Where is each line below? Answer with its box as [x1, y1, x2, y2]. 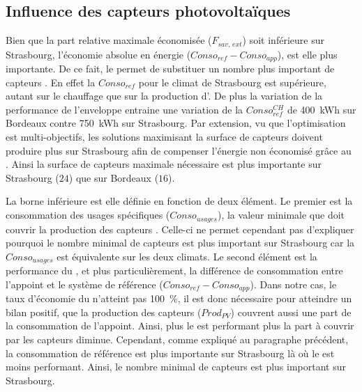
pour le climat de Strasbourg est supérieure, [138, 75, 326, 89]
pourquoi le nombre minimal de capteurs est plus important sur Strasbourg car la [6, 235, 355, 250]
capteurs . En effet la [6, 75, 96, 89]
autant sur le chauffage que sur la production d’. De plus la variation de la [6, 88, 323, 103]
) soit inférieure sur [242, 33, 324, 47]
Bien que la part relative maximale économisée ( [6, 33, 212, 47]
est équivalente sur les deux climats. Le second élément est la [56, 249, 317, 263]
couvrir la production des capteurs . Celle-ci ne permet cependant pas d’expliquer [6, 221, 354, 236]
